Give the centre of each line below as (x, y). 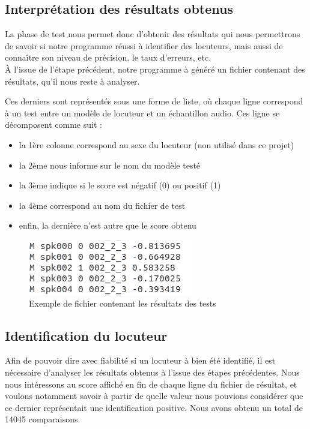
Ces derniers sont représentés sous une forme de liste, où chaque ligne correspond (154, 101)
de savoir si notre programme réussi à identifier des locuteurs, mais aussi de (144, 45)
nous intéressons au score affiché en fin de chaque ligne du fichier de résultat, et (151, 384)
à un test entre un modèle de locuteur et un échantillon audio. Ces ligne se (142, 112)
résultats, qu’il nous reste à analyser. (72, 81)
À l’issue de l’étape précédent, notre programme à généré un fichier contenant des (155, 69)
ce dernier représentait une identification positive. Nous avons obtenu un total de (154, 407)
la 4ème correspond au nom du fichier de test (102, 205)
